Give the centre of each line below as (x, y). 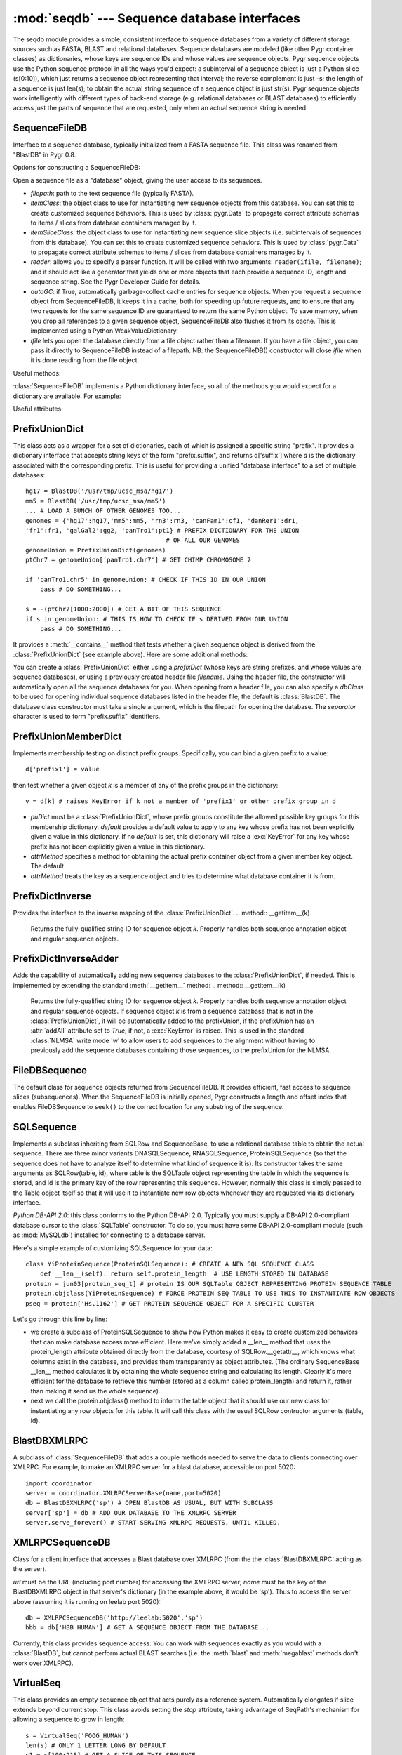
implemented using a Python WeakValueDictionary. (105, 331)
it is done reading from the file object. (85, 360)
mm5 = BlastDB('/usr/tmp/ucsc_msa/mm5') (96, 501)
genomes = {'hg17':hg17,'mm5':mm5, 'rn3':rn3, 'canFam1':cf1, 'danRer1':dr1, (162, 521)
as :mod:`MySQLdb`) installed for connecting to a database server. (109, 1235)
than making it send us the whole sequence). (95, 1391)
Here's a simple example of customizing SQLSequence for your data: (113, 1248)
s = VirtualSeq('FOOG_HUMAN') (78, 1735)
